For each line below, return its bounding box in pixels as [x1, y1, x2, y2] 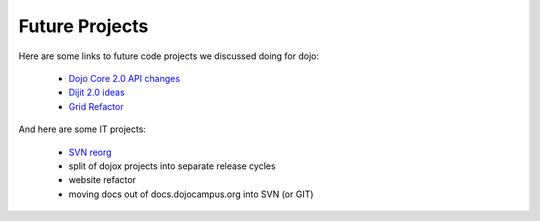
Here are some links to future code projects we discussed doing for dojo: [18, 50, 320, 62]
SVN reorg [68, 146, 112, 158]
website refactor [68, 174, 137, 186]
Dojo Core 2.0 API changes [68, 72, 180, 84]
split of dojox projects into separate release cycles [68, 160, 276, 172]
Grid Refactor [68, 100, 124, 112]
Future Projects [18, 15, 149, 37]
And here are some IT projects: [18, 123, 147, 135]
